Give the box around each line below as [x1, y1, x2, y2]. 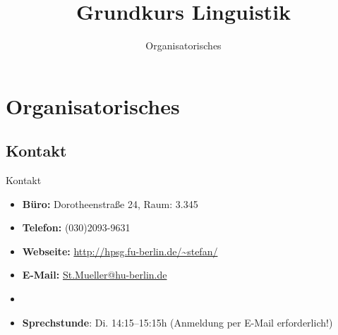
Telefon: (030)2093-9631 [22, 220, 131, 235]
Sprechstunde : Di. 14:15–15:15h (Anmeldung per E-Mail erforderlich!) [22, 315, 333, 329]
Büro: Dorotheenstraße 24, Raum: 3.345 [22, 196, 198, 211]
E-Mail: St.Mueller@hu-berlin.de [22, 267, 167, 282]
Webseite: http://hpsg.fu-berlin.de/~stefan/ [22, 243, 218, 258]
